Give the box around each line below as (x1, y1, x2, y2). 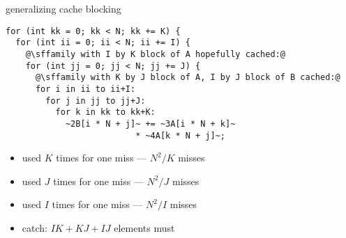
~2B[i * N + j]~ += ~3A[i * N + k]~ (65, 118, 236, 129)
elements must (114, 220, 175, 235)
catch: (22, 220, 47, 235)
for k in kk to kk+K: (55, 107, 156, 118)
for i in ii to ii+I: (35, 84, 136, 94)
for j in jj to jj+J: (45, 95, 146, 106)
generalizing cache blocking (6, 1, 121, 15)
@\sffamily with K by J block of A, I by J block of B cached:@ (35, 72, 340, 83)
